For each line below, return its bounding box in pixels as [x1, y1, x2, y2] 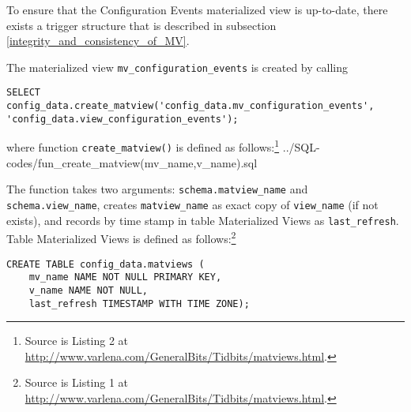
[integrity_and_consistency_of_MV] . [6, 32, 190, 49]
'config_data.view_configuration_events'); [6, 113, 239, 125]
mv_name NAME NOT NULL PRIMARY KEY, [28, 272, 222, 283]
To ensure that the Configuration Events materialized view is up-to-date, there [6, 2, 388, 17]
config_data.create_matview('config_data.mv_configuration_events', [6, 100, 375, 112]
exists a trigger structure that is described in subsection [6, 17, 277, 33]
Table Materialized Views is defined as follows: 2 [6, 228, 236, 246]
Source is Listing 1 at [25, 374, 129, 391]
